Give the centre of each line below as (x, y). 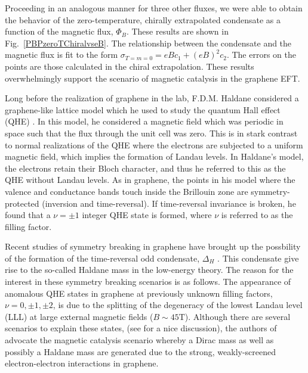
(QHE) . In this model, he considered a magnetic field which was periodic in (144, 121)
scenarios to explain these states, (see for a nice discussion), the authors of (141, 328)
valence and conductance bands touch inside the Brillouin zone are (127, 191)
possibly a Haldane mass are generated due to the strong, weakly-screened (141, 351)
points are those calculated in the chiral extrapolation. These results (130, 66)
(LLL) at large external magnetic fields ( (79, 316)
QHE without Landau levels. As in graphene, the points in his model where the (150, 180)
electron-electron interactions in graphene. (82, 363)
